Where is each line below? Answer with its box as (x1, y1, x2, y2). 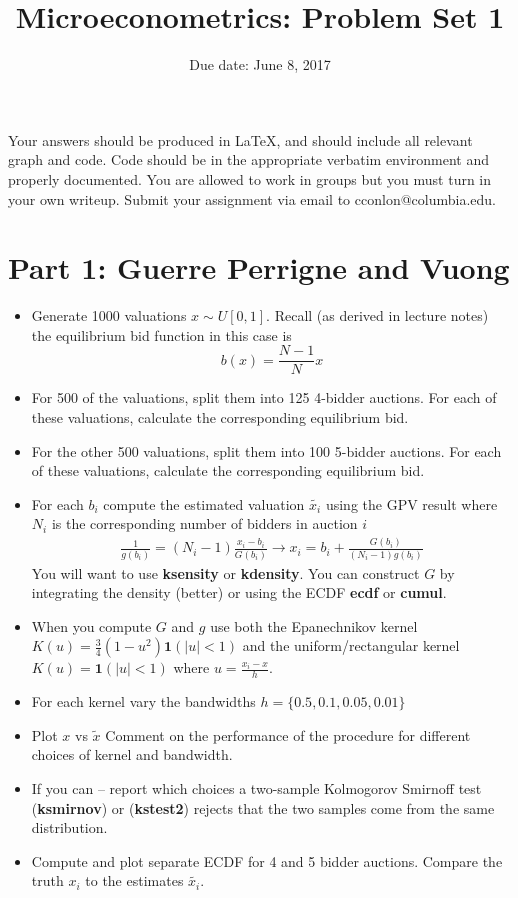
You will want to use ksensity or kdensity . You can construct (31, 562, 420, 583)
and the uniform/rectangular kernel (242, 635, 460, 656)
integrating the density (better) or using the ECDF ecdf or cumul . (31, 582, 447, 603)
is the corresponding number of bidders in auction (51, 513, 358, 534)
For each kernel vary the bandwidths (31, 691, 256, 712)
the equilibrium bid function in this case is (31, 324, 292, 345)
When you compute (31, 615, 152, 636)
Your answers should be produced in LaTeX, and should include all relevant (8, 129, 473, 150)
